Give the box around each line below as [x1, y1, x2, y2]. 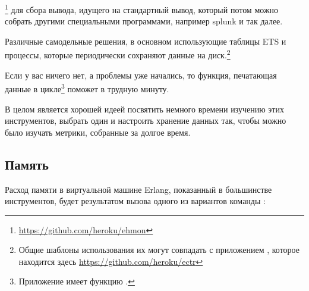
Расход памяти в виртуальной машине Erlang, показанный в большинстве [5, 183, 272, 195]
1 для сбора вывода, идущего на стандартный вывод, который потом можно [5, 2, 279, 15]
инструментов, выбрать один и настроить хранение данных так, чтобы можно [5, 114, 286, 127]
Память [5, 155, 49, 173]
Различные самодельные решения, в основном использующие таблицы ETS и [5, 35, 286, 47]
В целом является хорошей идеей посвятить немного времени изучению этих [5, 102, 284, 115]
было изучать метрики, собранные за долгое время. [5, 126, 191, 138]
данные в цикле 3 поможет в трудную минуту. [5, 81, 169, 95]
